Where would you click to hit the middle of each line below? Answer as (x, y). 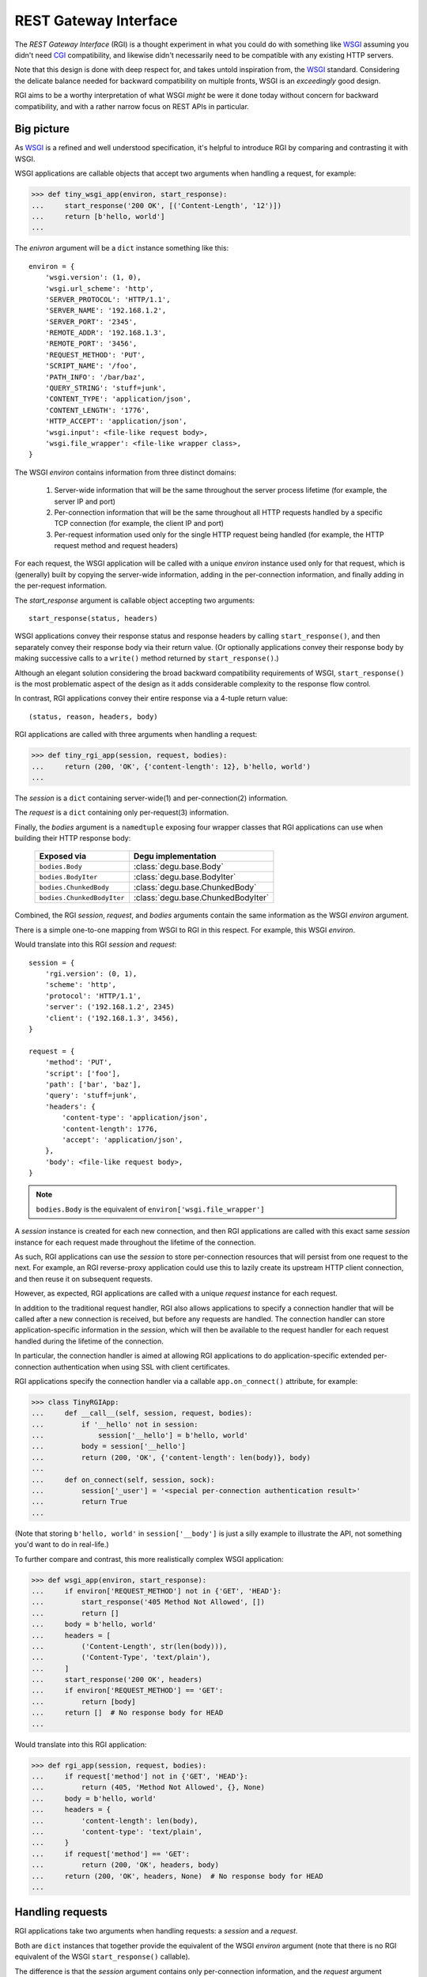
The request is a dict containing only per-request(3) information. (122, 813)
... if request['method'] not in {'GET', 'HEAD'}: (140, 1777)
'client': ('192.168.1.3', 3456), (112, 1018)
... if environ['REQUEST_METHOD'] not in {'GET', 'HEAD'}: (157, 1591)
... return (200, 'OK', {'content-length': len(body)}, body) (171, 1457)
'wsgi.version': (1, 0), (93, 278)
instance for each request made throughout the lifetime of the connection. (135, 1242)
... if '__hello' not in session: (115, 1424)
